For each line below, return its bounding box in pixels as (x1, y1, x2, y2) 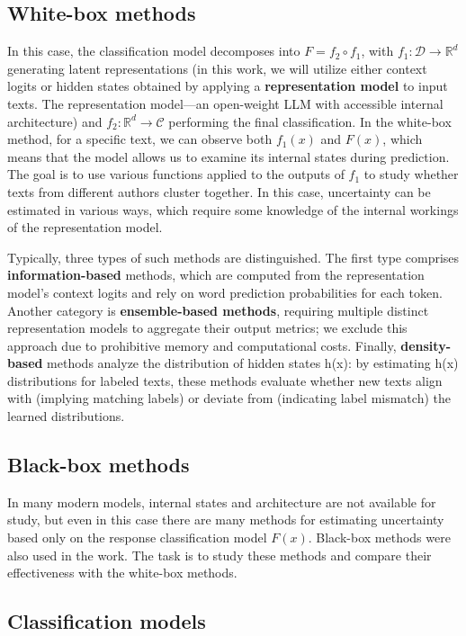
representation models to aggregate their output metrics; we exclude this (7, 318, 408, 337)
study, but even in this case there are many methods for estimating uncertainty (7, 510, 444, 529)
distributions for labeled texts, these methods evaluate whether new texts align (7, 371, 443, 390)
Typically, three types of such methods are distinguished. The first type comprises (7, 247, 460, 266)
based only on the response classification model (7, 528, 267, 547)
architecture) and (7, 112, 103, 130)
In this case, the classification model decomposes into (7, 41, 300, 60)
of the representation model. (7, 218, 163, 237)
